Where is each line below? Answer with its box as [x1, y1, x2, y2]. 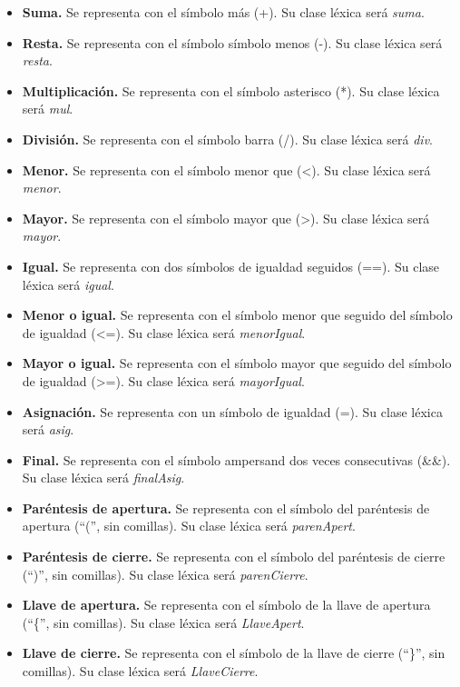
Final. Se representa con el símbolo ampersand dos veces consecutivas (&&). [22, 450, 451, 469]
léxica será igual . [22, 274, 114, 294]
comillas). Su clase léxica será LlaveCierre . [22, 662, 259, 681]
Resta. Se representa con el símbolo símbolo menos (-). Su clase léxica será [22, 33, 443, 52]
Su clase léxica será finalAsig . [22, 468, 185, 487]
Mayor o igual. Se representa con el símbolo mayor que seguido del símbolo [22, 353, 452, 373]
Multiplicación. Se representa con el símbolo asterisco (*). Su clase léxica [22, 81, 440, 100]
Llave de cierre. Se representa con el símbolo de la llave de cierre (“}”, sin [22, 643, 445, 662]
